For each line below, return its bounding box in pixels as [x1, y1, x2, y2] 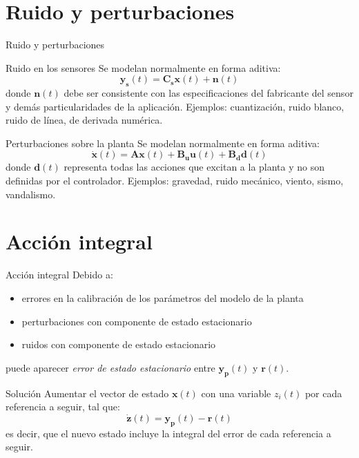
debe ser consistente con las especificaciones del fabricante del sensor [64, 86, 353, 100]
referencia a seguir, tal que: [6, 399, 120, 414]
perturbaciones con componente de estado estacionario [21, 314, 252, 328]
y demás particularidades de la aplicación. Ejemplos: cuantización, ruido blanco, [6, 99, 345, 113]
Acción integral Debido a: [6, 267, 113, 282]
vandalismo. [6, 187, 56, 201]
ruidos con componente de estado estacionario [21, 337, 216, 352]
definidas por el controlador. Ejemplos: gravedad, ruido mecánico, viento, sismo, [6, 173, 344, 188]
